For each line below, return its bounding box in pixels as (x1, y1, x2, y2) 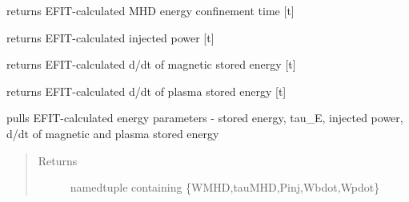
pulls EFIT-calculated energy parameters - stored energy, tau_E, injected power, (6, 109, 403, 126)
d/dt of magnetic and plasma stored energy (6, 125, 219, 141)
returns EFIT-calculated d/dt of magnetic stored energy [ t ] (6, 56, 296, 73)
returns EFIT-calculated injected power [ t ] (6, 29, 215, 46)
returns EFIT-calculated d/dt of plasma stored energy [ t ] (6, 82, 287, 99)
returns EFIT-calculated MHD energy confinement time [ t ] (6, 2, 295, 18)
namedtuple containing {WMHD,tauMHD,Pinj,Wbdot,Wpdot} (70, 179, 380, 196)
